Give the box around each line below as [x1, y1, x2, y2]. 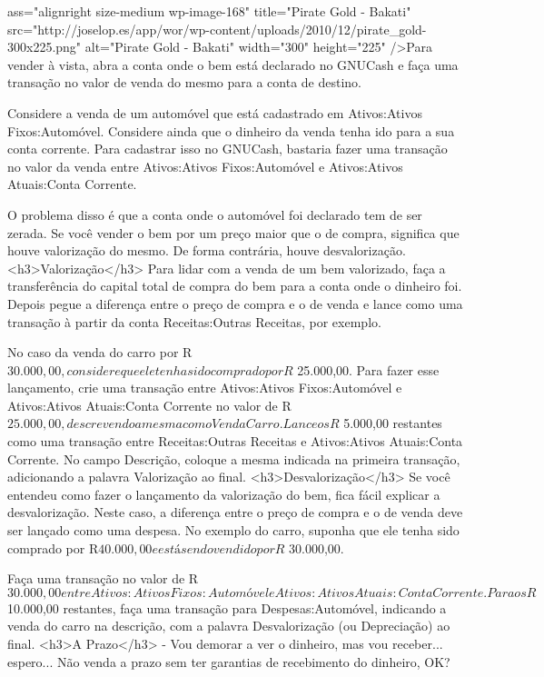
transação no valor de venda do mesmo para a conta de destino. [7, 73, 361, 92]
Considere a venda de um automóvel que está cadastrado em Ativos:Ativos [7, 103, 422, 122]
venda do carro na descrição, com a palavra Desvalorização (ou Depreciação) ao [7, 616, 450, 635]
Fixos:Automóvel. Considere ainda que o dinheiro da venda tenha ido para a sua [7, 121, 455, 140]
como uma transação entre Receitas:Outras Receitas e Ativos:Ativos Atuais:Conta [7, 432, 463, 451]
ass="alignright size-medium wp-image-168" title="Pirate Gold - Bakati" [7, 2, 411, 20]
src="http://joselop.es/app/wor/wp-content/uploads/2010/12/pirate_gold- [7, 19, 427, 38]
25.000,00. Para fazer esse [297, 360, 440, 379]
